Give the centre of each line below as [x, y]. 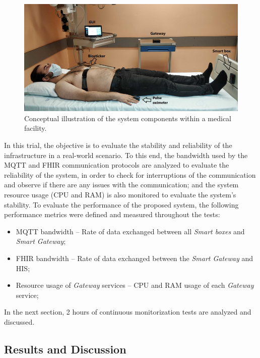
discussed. [19, 321]
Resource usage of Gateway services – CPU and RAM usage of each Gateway [135, 285]
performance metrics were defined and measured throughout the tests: [112, 214]
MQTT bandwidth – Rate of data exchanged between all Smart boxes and [130, 231]
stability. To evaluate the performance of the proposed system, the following [121, 204]
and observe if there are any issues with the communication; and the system [121, 185]
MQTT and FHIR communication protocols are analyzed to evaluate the [117, 165]
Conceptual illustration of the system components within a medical [128, 118]
